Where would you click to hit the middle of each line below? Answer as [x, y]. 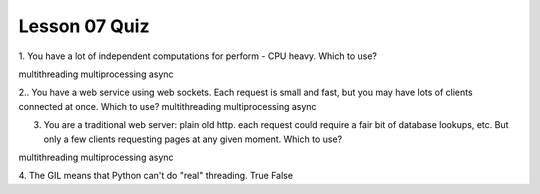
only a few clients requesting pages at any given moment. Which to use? [193, 139]
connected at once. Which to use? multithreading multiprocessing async [167, 106]
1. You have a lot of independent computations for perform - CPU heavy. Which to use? [197, 56]
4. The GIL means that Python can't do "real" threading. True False [156, 176]
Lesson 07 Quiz [84, 26]
